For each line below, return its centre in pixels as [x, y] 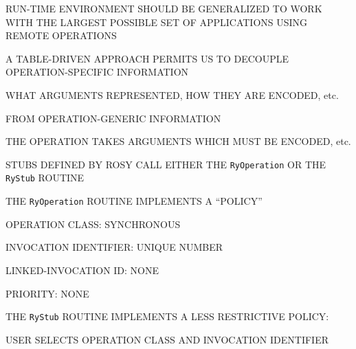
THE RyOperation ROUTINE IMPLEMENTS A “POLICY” [134, 201]
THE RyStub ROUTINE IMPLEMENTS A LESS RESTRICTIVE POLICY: [167, 316]
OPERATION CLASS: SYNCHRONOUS [93, 224]
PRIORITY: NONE [47, 293]
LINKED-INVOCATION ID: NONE [82, 270]
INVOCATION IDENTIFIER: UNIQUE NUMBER [114, 247]
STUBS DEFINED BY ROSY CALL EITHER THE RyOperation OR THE [166, 164]
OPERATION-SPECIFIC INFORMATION [97, 72]
